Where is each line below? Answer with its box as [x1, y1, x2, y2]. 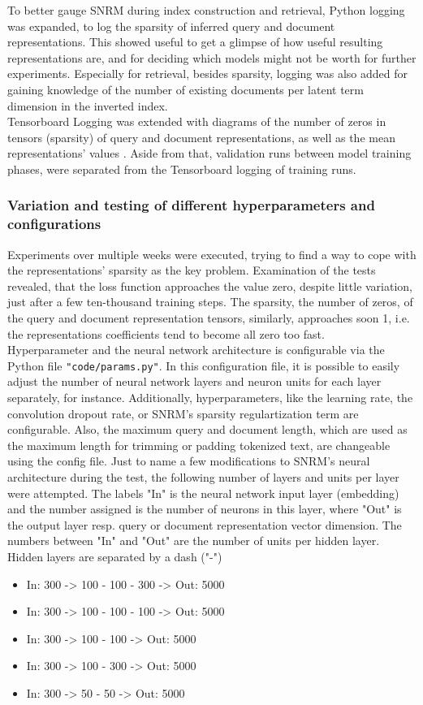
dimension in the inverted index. [7, 97, 168, 114]
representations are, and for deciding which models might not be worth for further [7, 49, 417, 66]
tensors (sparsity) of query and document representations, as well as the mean [7, 128, 395, 145]
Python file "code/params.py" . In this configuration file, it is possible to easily [7, 357, 400, 374]
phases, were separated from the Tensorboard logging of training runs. [7, 160, 356, 177]
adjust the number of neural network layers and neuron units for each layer [7, 373, 382, 390]
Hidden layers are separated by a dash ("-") [7, 548, 222, 565]
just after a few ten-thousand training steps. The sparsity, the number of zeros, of [7, 293, 413, 310]
